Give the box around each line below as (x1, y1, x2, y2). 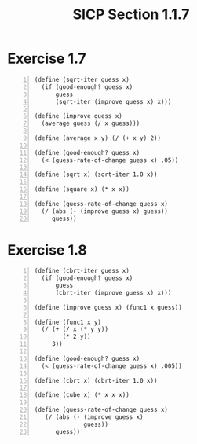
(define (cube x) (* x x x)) (34, 391, 130, 399)
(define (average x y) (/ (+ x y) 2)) (34, 134, 162, 142)
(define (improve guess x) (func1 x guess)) (34, 303, 182, 311)
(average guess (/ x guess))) (41, 119, 140, 127)
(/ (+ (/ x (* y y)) (41, 325, 109, 333)
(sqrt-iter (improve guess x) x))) (55, 97, 172, 105)
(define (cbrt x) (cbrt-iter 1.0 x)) (34, 376, 158, 384)
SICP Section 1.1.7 (72, 6, 190, 24)
